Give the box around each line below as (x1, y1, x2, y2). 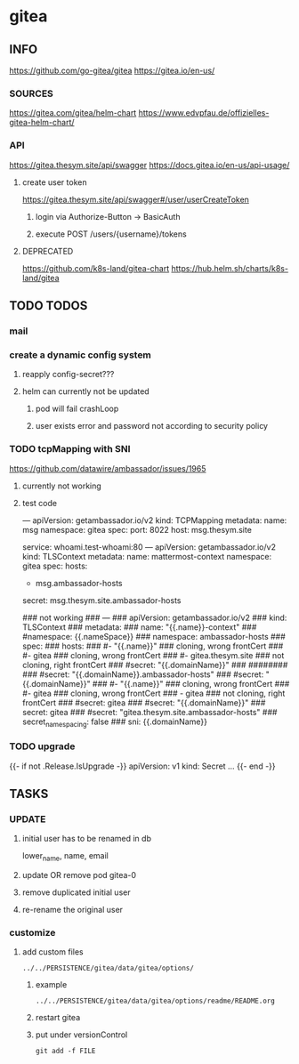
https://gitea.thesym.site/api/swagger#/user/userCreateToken (21, 194, 249, 205)
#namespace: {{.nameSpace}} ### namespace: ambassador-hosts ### (21, 631, 287, 641)
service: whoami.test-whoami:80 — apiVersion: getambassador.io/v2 (21, 541, 276, 552)
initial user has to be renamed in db (21, 834, 151, 844)
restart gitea (35, 1012, 81, 1023)
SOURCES (9, 87, 53, 100)
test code (21, 497, 58, 508)
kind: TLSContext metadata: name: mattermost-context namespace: (21, 551, 272, 561)
